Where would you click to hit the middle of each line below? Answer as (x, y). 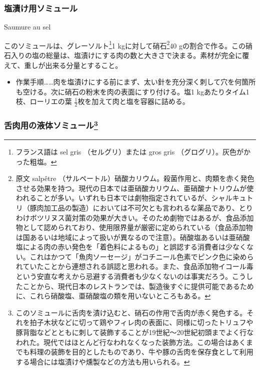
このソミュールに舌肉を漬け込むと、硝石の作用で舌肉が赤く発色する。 (131, 312)
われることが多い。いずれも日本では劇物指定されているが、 (113, 198)
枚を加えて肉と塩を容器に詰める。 (133, 101)
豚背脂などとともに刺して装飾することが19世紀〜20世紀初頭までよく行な (135, 332)
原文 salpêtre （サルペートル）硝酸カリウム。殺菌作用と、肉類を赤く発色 (135, 178)
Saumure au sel (27, 27)
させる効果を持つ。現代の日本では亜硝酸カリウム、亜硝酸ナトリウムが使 (135, 188)
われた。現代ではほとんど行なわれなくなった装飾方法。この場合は (124, 342)
